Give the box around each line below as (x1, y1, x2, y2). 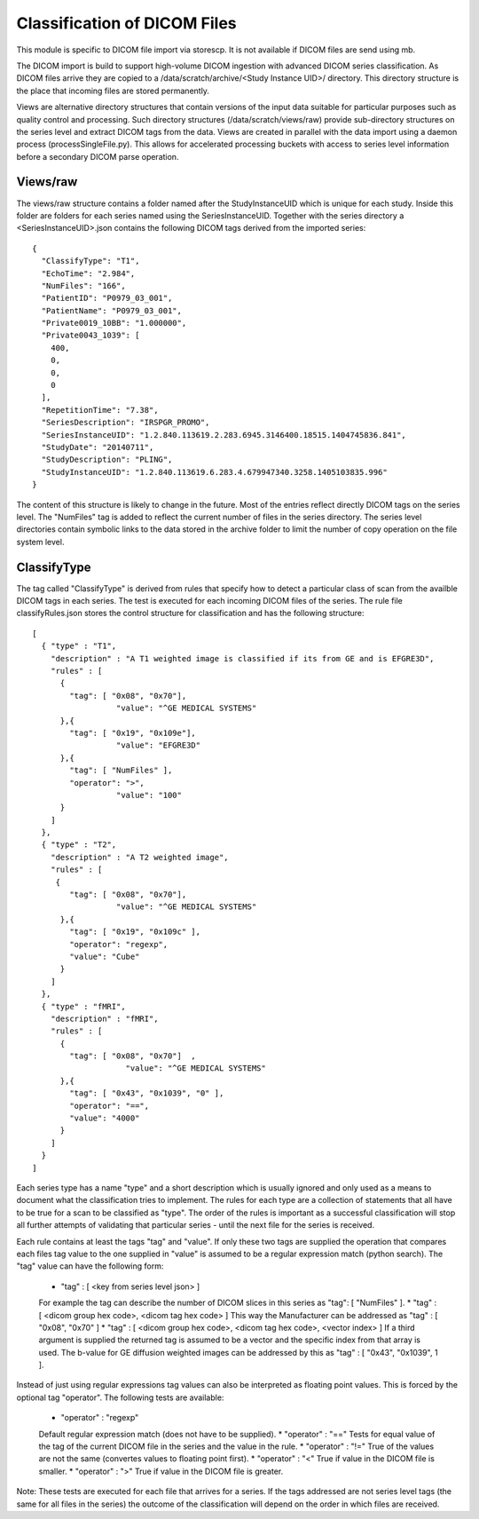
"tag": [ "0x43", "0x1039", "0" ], (69, 1088, 224, 1098)
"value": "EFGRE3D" (115, 740, 201, 750)
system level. (16, 536, 65, 547)
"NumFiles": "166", (41, 281, 126, 290)
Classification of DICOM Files (16, 13, 237, 33)
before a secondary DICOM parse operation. (16, 151, 179, 162)
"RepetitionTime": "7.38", (41, 405, 159, 415)
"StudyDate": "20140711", (41, 442, 154, 452)
